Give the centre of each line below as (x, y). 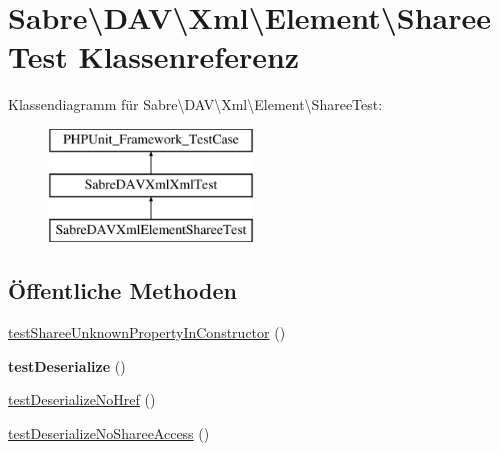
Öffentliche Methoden (122, 290)
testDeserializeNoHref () (82, 399)
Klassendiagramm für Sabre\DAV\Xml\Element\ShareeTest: (195, 104)
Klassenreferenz (189, 56)
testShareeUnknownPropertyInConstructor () (147, 332)
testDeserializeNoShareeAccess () (109, 432)
